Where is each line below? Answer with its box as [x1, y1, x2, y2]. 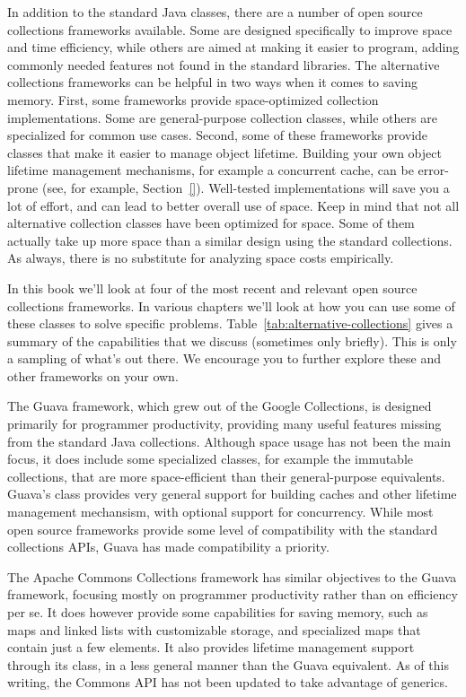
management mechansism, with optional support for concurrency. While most [7, 502, 434, 521]
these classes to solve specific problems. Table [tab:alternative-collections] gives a [7, 314, 453, 333]
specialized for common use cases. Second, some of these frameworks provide [7, 126, 428, 144]
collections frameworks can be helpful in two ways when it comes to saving [7, 73, 418, 91]
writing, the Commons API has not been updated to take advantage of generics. [7, 673, 448, 692]
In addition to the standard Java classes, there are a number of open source [7, 3, 423, 21]
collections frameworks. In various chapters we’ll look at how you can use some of [7, 296, 455, 315]
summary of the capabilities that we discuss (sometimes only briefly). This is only [7, 331, 457, 350]
